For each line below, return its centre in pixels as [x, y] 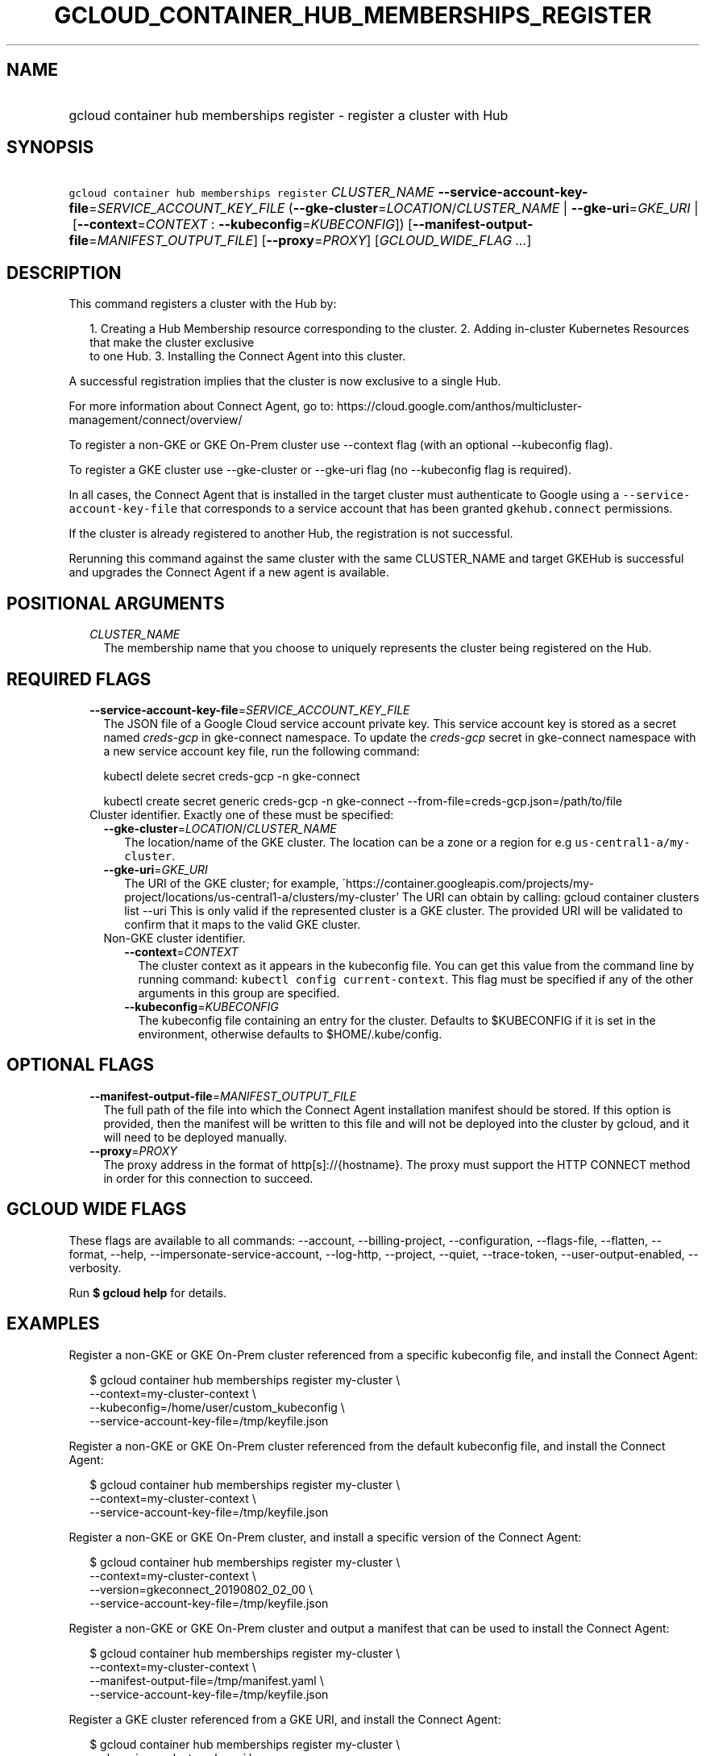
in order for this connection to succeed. [208, 1178]
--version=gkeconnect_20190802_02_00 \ [201, 1589]
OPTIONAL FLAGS [80, 1065]
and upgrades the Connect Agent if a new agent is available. [229, 572]
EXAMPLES [53, 1324]
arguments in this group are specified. [239, 992]
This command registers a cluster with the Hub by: [203, 304]
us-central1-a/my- [633, 842]
